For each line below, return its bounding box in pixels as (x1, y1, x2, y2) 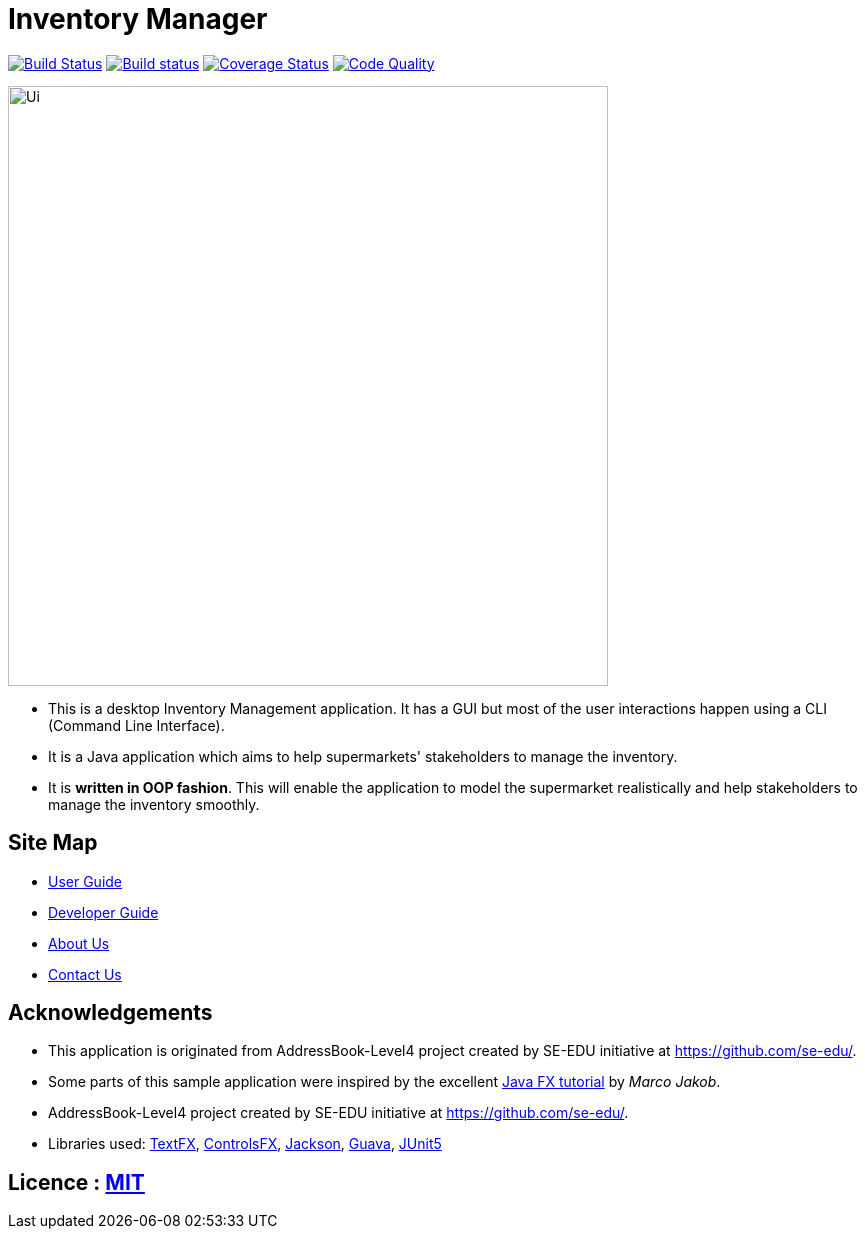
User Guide (48, 872, 123, 890)
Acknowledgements (8, 1000, 213, 1026)
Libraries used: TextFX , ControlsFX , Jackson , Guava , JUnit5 (48, 1135, 442, 1153)
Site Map (8, 830, 98, 856)
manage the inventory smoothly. (48, 795, 260, 813)
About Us (48, 934, 110, 952)
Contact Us (48, 965, 122, 983)
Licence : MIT (8, 1169, 145, 1195)
